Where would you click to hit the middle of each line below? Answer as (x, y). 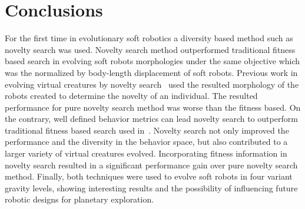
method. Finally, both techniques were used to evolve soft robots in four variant (149, 176)
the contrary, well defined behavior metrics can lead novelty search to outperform (151, 119)
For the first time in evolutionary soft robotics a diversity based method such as (149, 38)
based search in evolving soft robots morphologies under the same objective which (152, 61)
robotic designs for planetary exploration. (79, 199)
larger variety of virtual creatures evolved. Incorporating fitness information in (146, 153)
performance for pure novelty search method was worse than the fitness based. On (153, 107)
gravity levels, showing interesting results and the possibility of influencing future (151, 188)
